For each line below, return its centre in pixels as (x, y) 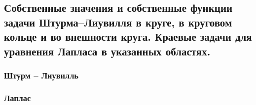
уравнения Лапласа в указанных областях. (107, 51)
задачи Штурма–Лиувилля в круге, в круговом (118, 22)
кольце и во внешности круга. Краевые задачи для (128, 37)
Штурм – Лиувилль (41, 75)
